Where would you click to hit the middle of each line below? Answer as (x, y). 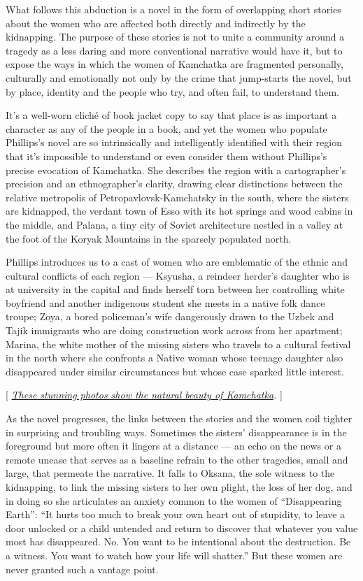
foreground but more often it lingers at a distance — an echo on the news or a (173, 446)
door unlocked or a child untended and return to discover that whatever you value (182, 528)
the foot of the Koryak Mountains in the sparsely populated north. (149, 238)
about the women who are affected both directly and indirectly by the (156, 23)
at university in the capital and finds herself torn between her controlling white (175, 289)
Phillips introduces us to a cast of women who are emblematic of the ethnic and (177, 262)
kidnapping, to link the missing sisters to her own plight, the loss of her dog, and (179, 487)
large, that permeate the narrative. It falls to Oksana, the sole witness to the (170, 473)
